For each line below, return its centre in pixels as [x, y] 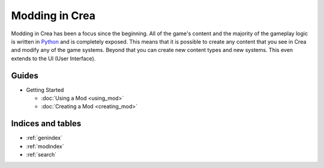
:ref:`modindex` [45, 146]
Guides [25, 76]
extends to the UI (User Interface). [53, 58]
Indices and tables [46, 123]
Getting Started [45, 90]
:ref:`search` [41, 155]
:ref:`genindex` [44, 138]
